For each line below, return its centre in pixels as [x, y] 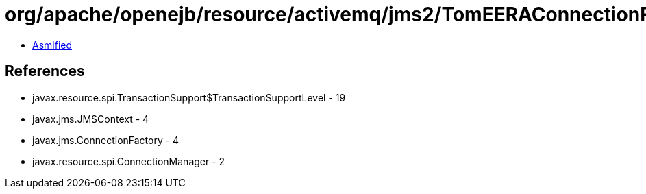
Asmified [52, 45]
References [45, 71]
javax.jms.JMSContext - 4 [91, 119]
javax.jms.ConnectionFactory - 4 [106, 140]
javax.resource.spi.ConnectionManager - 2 [129, 161]
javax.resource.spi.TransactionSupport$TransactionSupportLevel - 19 [189, 97]
